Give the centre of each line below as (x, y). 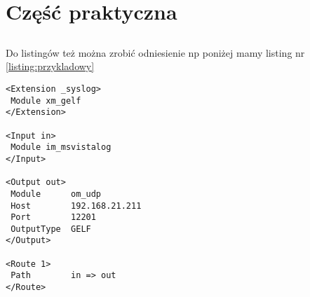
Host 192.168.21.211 (76, 206)
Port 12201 (53, 217)
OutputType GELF (51, 229)
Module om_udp (56, 194)
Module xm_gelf (46, 101)
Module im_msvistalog (61, 147)
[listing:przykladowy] (50, 66)
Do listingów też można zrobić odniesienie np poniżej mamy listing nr (155, 52)
